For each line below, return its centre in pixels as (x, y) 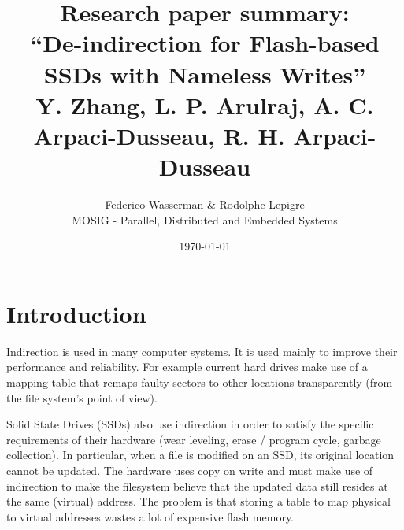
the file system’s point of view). (82, 397)
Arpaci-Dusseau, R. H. (159, 135)
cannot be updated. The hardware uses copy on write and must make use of (190, 470)
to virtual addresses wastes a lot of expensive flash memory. (150, 516)
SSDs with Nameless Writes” (205, 74)
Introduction (76, 313)
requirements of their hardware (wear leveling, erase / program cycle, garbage (194, 439)
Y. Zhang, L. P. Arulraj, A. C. (205, 104)
